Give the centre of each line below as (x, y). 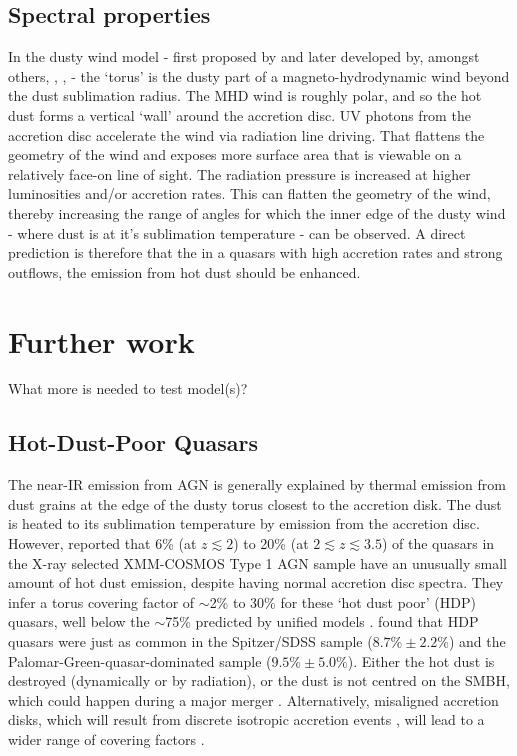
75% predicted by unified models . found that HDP (322, 621)
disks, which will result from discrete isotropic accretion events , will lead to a (246, 719)
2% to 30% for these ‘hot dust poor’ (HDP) (342, 601)
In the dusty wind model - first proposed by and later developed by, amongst (244, 56)
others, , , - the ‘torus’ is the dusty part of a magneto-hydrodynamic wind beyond (259, 75)
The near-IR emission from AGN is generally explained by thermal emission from (257, 484)
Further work (101, 340)
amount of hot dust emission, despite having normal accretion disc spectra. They (256, 582)
